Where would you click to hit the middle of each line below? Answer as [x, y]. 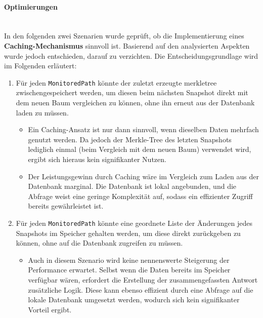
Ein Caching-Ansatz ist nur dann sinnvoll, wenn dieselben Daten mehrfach [143, 129]
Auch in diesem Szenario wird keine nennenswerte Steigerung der [129, 260]
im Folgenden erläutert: [40, 66]
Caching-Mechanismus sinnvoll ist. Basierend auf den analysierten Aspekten [127, 45]
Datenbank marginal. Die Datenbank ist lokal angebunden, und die [132, 186]
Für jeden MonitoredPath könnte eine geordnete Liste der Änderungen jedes [134, 223]
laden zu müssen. [42, 112]
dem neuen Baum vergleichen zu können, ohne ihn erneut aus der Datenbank [135, 103]
